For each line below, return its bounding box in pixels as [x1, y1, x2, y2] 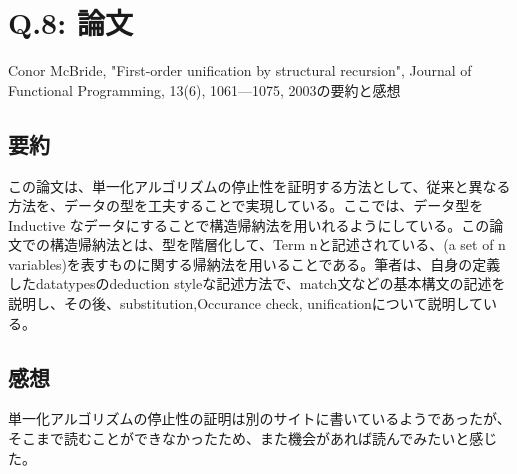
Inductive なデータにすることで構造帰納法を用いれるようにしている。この [8, 214, 490, 235]
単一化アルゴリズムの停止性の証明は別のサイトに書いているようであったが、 [8, 408, 511, 429]
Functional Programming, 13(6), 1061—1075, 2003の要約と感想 [8, 79, 401, 100]
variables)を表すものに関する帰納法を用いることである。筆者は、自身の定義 [8, 253, 501, 274]
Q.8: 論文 [8, 2, 133, 43]
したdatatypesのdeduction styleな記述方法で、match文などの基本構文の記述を [8, 273, 506, 294]
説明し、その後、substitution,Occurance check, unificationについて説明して [8, 293, 483, 314]
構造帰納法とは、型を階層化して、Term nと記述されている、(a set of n [49, 234, 506, 255]
